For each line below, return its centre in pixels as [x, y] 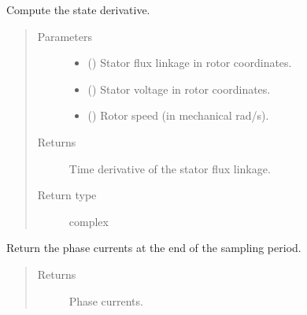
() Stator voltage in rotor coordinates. [179, 89]
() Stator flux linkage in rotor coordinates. [190, 63]
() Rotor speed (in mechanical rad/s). [178, 115]
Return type [67, 195]
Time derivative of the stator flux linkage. [170, 168]
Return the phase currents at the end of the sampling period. [154, 248]
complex [89, 221]
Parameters [65, 36]
